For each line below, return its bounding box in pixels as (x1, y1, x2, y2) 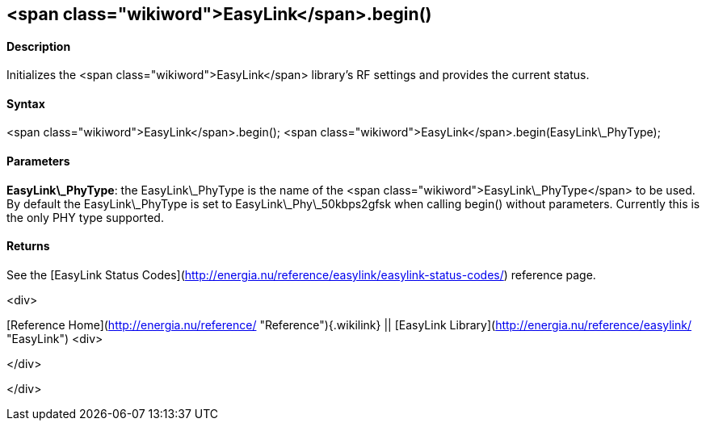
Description (6, 39, 71, 53)
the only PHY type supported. (6, 210, 164, 224)
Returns (6, 239, 50, 253)
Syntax (6, 96, 45, 111)
